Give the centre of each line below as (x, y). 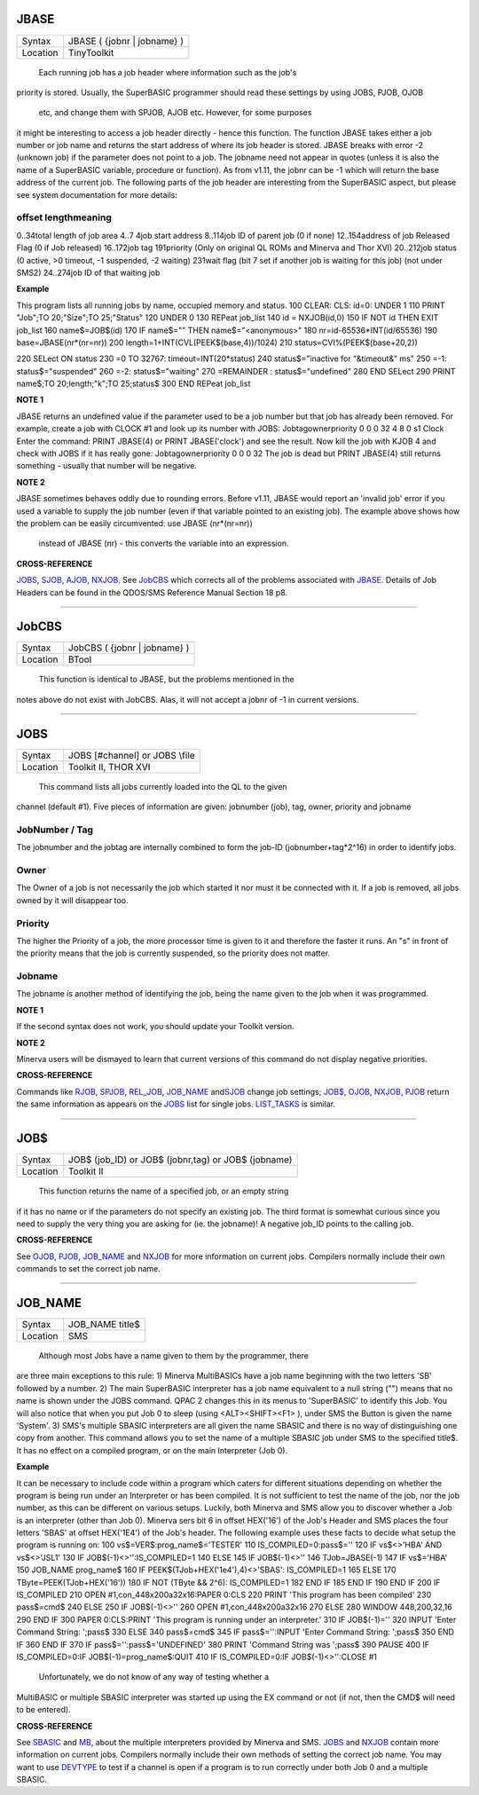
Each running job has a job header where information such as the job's (168, 72)
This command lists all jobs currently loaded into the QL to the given (163, 786)
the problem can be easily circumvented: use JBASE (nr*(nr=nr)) (134, 523)
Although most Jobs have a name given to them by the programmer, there (174, 1355)
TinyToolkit (91, 52)
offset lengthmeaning (64, 217)
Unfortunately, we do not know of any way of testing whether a (154, 1677)
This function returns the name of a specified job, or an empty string (164, 1191)
